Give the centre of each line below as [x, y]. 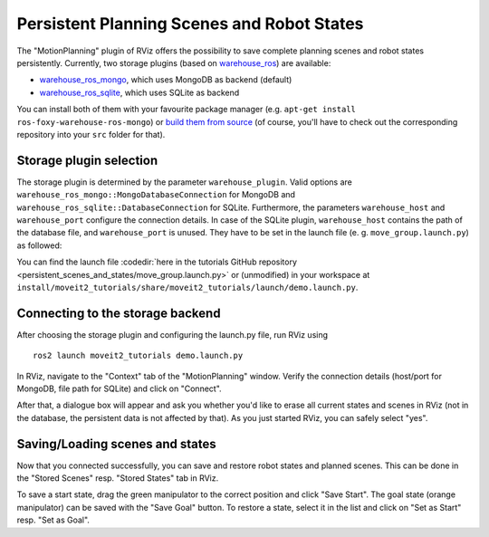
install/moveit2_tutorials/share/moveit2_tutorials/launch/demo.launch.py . [187, 287]
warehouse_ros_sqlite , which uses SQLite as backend [139, 92]
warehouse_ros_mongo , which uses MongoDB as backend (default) [166, 80]
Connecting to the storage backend [119, 313]
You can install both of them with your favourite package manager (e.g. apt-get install [187, 110]
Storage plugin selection [87, 160]
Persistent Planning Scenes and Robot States [190, 24]
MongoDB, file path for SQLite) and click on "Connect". [119, 388]
